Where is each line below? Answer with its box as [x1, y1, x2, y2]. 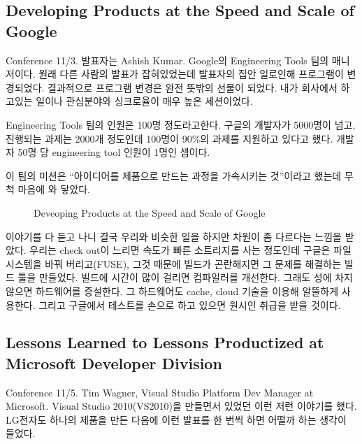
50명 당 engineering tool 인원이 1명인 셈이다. [17, 145, 210, 159]
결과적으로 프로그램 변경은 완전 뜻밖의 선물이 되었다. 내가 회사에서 [48, 80, 338, 94]
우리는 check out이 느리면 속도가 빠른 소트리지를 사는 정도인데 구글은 [29, 243, 331, 257]
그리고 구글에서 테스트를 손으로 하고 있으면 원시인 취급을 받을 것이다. [38, 297, 341, 312]
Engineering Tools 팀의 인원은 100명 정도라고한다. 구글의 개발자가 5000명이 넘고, [6, 117, 356, 131]
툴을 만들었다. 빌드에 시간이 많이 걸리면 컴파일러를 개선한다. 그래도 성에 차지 [17, 270, 353, 285]
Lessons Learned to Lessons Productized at [6, 331, 324, 353]
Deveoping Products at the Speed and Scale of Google [34, 205, 266, 220]
